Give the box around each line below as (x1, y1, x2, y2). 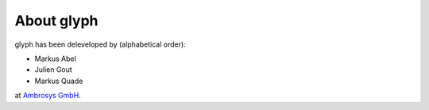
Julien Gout (34, 65, 73, 74)
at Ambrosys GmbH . (14, 91, 81, 101)
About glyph (14, 12, 99, 29)
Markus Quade (34, 76, 83, 85)
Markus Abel (34, 54, 77, 63)
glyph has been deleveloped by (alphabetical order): (14, 40, 186, 49)
